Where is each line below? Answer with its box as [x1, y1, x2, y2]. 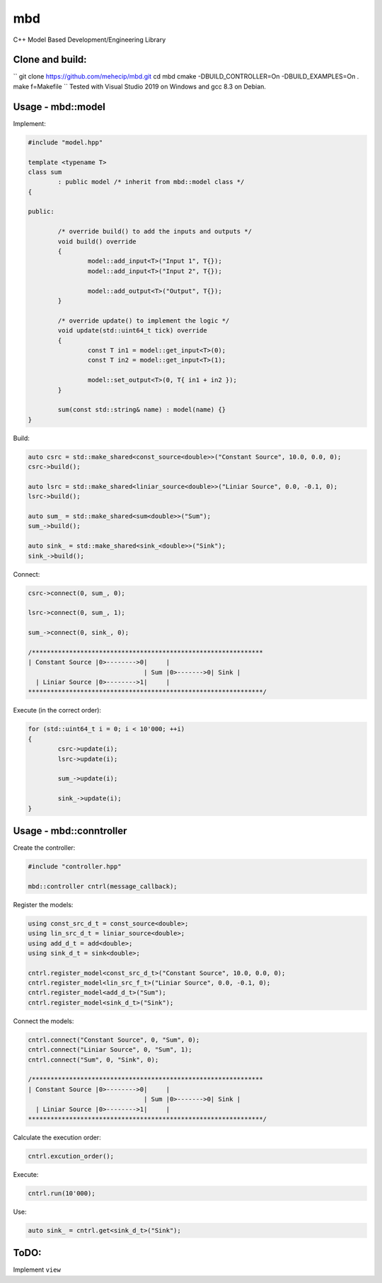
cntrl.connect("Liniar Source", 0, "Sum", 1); [28, 1046, 192, 1054]
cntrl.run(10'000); [28, 1189, 95, 1197]
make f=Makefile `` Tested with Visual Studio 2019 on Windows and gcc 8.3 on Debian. [13, 82, 267, 91]
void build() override [57, 237, 137, 246]
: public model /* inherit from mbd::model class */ [57, 178, 245, 186]
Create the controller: [13, 844, 76, 852]
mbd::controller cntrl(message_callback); [28, 882, 178, 890]
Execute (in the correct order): [13, 706, 102, 715]
